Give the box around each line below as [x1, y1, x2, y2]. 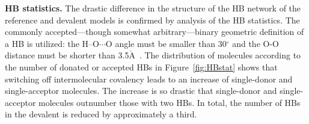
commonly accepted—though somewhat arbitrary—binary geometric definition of [5, 25, 304, 38]
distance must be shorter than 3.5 [5, 49, 129, 61]
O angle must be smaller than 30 [105, 37, 227, 49]
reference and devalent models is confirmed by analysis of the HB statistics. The [5, 13, 300, 26]
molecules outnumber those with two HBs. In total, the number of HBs [38, 96, 301, 108]
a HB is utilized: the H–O [5, 37, 99, 49]
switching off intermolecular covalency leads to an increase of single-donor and [5, 72, 293, 85]
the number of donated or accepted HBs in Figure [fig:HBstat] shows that [5, 60, 278, 73]
